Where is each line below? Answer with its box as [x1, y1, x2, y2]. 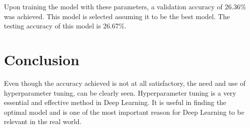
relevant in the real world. [4, 116, 82, 127]
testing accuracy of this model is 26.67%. [4, 21, 127, 31]
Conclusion [4, 49, 80, 69]
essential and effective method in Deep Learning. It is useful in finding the [4, 97, 227, 107]
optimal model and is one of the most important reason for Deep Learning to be [4, 106, 245, 117]
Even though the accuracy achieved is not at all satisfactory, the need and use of [4, 77, 246, 88]
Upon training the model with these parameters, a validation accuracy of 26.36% [4, 1, 246, 11]
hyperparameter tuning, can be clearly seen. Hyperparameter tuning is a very [4, 87, 236, 98]
